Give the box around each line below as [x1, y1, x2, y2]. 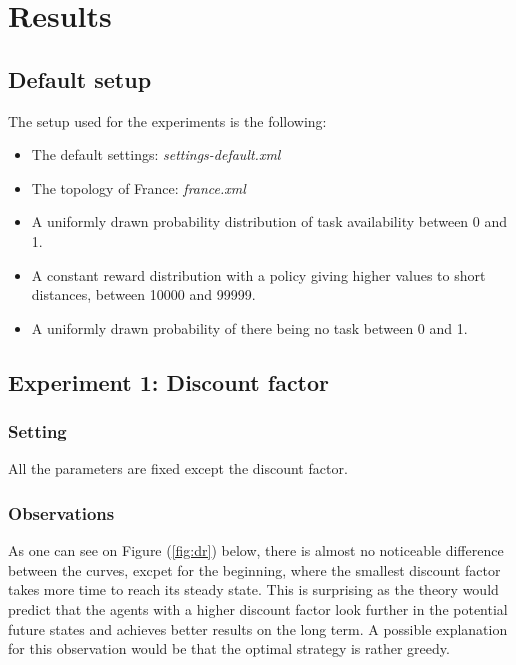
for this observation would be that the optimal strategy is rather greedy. [8, 638, 450, 659]
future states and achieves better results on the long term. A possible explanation [8, 618, 508, 639]
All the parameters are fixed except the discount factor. [8, 458, 348, 479]
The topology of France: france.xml [31, 177, 246, 198]
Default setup [8, 63, 152, 94]
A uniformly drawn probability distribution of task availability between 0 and [31, 211, 508, 232]
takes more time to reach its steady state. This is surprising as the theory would [8, 579, 499, 600]
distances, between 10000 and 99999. [31, 284, 256, 305]
